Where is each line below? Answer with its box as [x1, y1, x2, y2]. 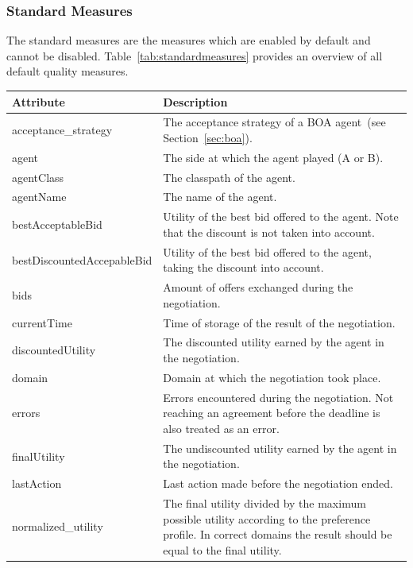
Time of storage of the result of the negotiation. [163, 314, 396, 330]
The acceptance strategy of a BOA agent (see [163, 114, 386, 130]
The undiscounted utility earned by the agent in [163, 439, 397, 456]
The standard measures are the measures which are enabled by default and [6, 32, 371, 48]
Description [163, 93, 228, 110]
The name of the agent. [163, 188, 277, 205]
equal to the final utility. [163, 541, 282, 558]
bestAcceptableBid [12, 216, 102, 233]
